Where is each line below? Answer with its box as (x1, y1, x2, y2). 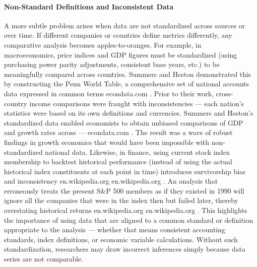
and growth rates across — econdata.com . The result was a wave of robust (4, 127, 233, 137)
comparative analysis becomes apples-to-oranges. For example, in (4, 39, 201, 50)
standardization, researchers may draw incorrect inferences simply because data (4, 244, 246, 254)
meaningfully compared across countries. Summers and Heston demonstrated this (4, 68, 251, 79)
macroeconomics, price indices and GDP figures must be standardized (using (4, 49, 237, 60)
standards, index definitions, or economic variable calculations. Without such (4, 234, 238, 244)
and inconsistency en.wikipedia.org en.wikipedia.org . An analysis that (4, 176, 218, 186)
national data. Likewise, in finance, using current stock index (45, 146, 230, 157)
